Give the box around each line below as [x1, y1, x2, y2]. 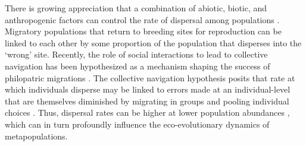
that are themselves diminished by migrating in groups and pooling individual [5, 94, 289, 107]
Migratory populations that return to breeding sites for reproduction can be [5, 25, 282, 37]
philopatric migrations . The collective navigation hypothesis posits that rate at [5, 71, 295, 84]
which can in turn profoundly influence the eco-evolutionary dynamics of [5, 118, 270, 130]
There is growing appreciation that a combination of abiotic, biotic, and [5, 2, 267, 14]
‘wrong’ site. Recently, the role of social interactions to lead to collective [5, 48, 268, 61]
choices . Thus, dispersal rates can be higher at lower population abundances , [5, 106, 290, 119]
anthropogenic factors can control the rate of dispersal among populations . [5, 13, 280, 26]
